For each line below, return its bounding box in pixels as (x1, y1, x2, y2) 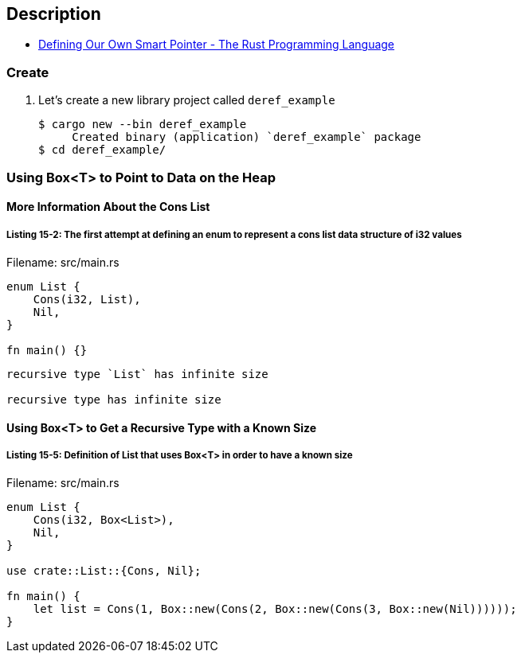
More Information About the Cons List (6, 200, 210, 214)
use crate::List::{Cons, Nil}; (6, 564, 202, 578)
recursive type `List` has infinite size (6, 367, 268, 380)
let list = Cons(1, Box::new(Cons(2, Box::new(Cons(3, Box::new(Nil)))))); (33, 602, 517, 616)
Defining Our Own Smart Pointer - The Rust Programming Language (38, 37, 395, 52)
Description (6, 4, 101, 24)
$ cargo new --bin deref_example (38, 118, 247, 131)
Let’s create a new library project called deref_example (38, 93, 335, 107)
